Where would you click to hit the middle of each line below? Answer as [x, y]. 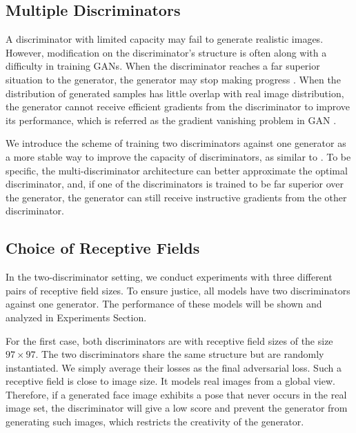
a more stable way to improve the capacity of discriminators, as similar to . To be [178, 156]
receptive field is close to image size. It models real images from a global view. [170, 381]
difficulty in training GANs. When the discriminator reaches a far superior [163, 66]
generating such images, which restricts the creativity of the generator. [155, 422]
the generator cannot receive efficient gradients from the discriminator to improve [178, 107]
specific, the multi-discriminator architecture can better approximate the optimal [177, 170]
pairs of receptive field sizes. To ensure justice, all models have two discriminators [178, 290]
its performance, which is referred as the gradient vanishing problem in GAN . [171, 120]
